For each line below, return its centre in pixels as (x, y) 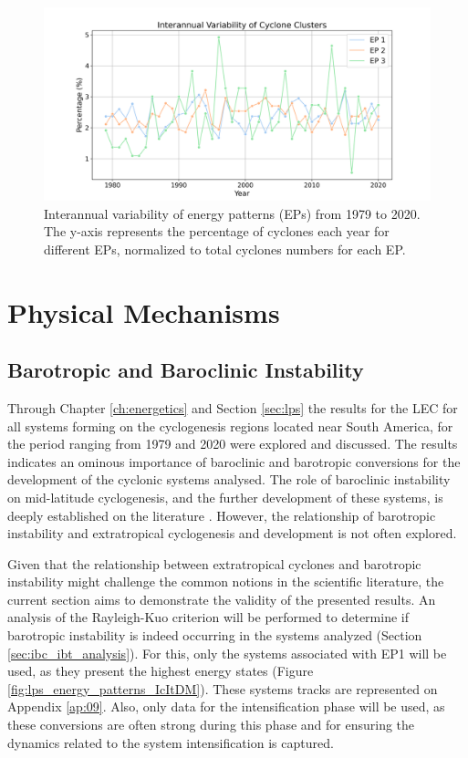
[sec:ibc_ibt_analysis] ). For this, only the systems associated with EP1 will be (227, 653)
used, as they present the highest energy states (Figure (161, 671)
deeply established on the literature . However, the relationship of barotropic (222, 515)
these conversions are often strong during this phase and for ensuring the (211, 725)
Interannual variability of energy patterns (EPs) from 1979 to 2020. (232, 213)
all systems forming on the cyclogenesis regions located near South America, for (230, 426)
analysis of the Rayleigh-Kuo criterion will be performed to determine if (208, 617)
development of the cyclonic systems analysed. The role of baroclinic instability (229, 479)
